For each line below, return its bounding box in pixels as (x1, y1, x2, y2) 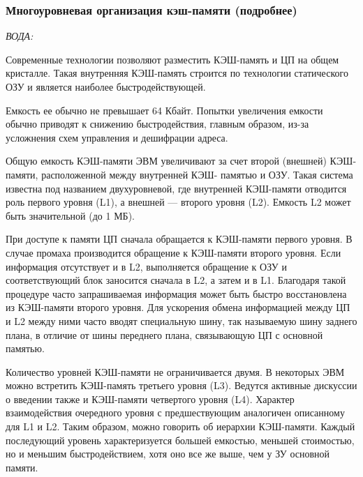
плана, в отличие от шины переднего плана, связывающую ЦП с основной (6, 327, 323, 342)
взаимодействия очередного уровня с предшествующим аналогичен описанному (6, 405, 345, 420)
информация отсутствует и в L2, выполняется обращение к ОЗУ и (6, 259, 287, 273)
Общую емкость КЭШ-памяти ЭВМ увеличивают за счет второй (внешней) (6, 153, 327, 168)
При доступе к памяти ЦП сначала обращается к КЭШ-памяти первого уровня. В (6, 232, 353, 246)
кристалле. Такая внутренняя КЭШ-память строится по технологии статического (6, 66, 348, 80)
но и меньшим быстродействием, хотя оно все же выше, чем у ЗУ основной (6, 446, 330, 461)
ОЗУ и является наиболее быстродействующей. (6, 79, 206, 93)
